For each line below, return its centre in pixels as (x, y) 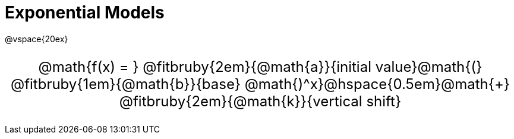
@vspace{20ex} (37, 39)
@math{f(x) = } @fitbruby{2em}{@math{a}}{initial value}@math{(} (260, 67)
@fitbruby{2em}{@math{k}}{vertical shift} (260, 101)
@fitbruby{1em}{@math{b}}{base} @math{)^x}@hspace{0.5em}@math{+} (260, 84)
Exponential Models (85, 12)
